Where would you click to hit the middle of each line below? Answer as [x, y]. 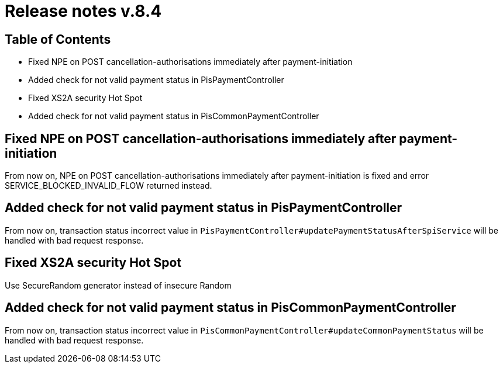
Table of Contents [58, 39]
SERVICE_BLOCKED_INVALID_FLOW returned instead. [108, 186]
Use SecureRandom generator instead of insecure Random [118, 285]
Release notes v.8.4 [83, 11]
